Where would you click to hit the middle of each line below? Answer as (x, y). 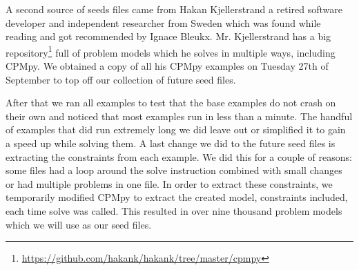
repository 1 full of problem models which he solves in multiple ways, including (171, 51)
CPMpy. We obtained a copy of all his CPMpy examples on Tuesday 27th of (167, 66)
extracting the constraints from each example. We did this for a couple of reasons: (179, 156)
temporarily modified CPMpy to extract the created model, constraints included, (177, 197)
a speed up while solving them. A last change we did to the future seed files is (171, 143)
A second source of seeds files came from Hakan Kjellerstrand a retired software (174, 9)
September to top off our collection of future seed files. (121, 79)
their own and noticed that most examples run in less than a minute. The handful (179, 116)
